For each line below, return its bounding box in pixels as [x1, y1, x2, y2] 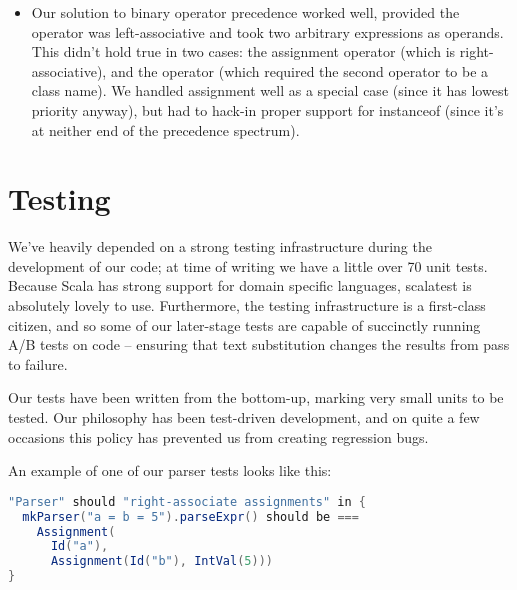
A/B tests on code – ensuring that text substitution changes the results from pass [8, 334, 510, 355]
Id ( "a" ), [50, 539, 109, 554]
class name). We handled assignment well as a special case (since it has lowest [31, 80, 509, 101]
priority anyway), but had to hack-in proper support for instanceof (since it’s [31, 99, 504, 120]
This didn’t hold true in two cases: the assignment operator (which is [31, 41, 456, 62]
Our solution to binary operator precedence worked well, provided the [31, 2, 460, 22]
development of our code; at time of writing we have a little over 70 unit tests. [8, 255, 488, 276]
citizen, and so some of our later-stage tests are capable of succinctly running [8, 314, 481, 335]
